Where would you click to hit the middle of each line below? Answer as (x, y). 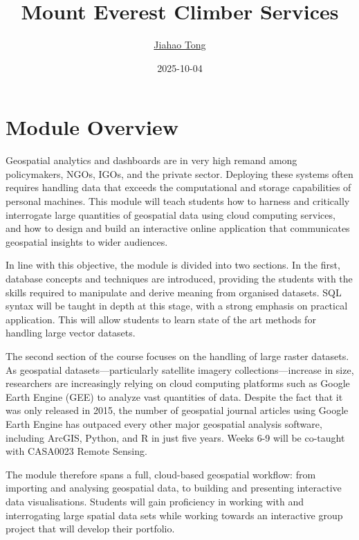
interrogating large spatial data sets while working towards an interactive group (174, 515)
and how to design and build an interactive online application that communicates (178, 228)
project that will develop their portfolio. (90, 529)
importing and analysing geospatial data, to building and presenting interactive (174, 488)
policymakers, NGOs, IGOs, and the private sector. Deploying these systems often (179, 173)
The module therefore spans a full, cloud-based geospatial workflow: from (161, 474)
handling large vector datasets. (71, 333)
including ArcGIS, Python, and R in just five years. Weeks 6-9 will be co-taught (175, 437)
